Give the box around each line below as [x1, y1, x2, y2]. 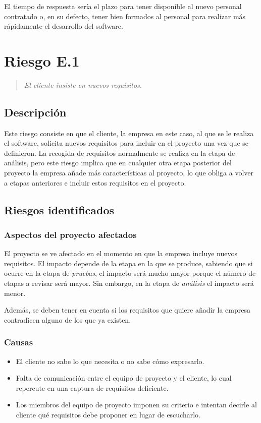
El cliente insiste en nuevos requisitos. [24, 79, 142, 90]
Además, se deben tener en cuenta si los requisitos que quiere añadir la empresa [4, 305, 250, 315]
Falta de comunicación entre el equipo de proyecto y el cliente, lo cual [16, 373, 232, 383]
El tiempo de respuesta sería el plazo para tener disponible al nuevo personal [4, 1, 242, 11]
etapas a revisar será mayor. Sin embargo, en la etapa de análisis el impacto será [4, 278, 254, 288]
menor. [4, 287, 26, 298]
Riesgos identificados [4, 202, 115, 217]
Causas [4, 336, 33, 348]
